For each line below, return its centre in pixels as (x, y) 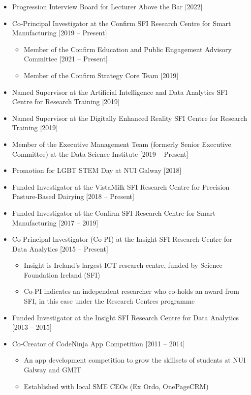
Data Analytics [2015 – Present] (60, 248)
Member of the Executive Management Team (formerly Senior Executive (122, 144)
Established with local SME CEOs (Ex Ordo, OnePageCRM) (116, 386)
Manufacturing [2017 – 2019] (55, 222)
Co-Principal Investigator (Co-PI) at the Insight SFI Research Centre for (122, 239)
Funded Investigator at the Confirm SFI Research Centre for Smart (114, 212)
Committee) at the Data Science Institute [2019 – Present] (100, 154)
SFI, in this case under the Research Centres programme (109, 301)
